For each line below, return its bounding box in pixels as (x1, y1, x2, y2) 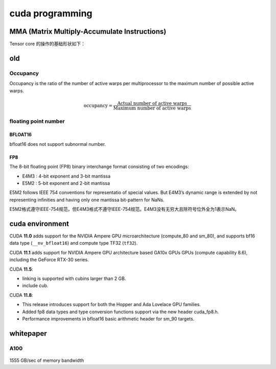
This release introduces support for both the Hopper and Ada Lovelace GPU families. (22, 301, 201, 308)
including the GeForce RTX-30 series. (9, 256, 89, 263)
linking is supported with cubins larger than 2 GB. (22, 275, 126, 281)
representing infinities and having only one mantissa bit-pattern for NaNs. (9, 197, 165, 203)
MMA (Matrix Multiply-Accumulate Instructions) (9, 27, 167, 36)
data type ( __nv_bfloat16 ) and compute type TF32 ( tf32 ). (9, 240, 138, 246)
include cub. (22, 283, 49, 289)
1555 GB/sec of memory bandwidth (9, 357, 84, 363)
